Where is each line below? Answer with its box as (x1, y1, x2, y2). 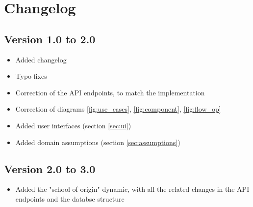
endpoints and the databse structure (15, 193, 125, 204)
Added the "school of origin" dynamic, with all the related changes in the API (15, 184, 250, 194)
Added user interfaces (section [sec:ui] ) (15, 120, 131, 130)
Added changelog (15, 54, 67, 64)
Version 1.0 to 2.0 (4, 31, 96, 46)
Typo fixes (15, 71, 47, 81)
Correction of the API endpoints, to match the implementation (15, 87, 205, 97)
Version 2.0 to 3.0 (4, 161, 96, 176)
